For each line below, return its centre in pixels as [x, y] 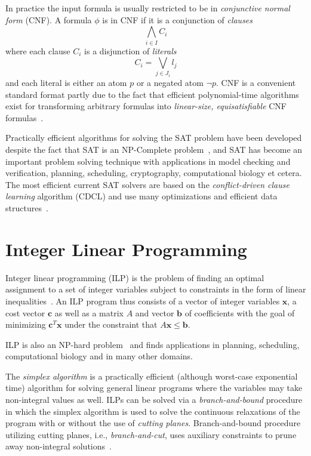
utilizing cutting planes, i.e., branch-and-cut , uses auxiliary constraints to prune [151, 434]
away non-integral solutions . [58, 446]
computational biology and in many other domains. [99, 356]
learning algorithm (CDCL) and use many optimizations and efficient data [141, 196]
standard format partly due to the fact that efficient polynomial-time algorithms [152, 94]
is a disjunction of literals [130, 50]
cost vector [25, 312]
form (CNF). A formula [49, 19]
